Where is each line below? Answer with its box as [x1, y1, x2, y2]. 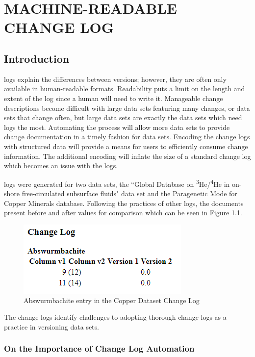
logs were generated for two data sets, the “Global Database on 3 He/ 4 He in [4, 177, 230, 189]
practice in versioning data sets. [4, 321, 99, 331]
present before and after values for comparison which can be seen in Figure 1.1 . [4, 207, 242, 218]
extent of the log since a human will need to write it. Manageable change [4, 93, 223, 103]
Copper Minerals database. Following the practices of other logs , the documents [4, 198, 244, 208]
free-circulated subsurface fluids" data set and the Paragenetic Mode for [22, 188, 237, 198]
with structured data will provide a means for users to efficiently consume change [4, 141, 248, 151]
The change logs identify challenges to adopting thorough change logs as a [4, 311, 227, 322]
